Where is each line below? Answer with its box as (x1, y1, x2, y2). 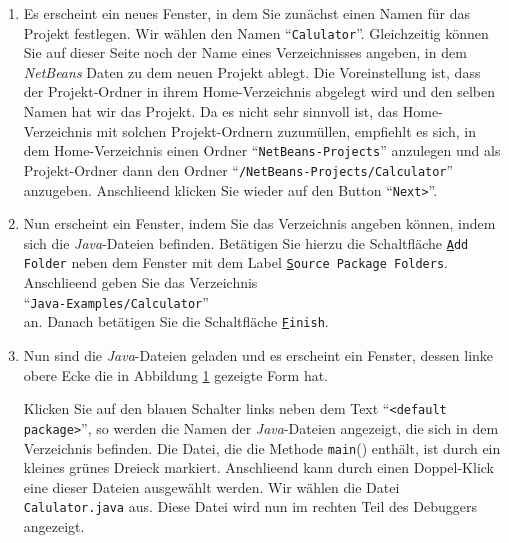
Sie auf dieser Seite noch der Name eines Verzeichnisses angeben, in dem (23, 42, 467, 63)
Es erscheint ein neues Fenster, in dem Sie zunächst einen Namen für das (23, 3, 471, 23)
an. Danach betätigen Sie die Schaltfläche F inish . (23, 311, 329, 332)
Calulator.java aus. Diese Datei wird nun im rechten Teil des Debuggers (23, 496, 477, 517)
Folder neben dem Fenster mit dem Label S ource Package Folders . (23, 252, 448, 273)
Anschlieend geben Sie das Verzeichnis (23, 272, 258, 293)
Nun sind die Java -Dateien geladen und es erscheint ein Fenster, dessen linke (23, 345, 494, 365)
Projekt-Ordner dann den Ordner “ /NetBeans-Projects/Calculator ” (23, 159, 454, 180)
